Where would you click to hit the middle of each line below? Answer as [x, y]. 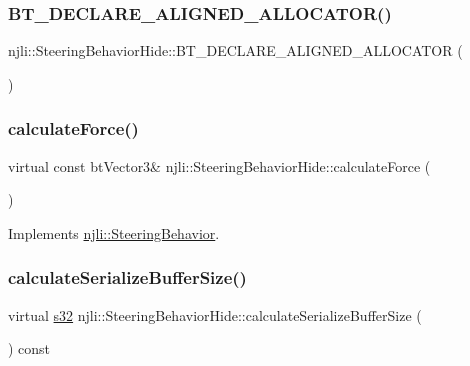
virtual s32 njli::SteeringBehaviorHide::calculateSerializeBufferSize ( [215, 314]
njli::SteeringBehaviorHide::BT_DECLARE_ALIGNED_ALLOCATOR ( [235, 50]
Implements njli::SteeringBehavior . [114, 232]
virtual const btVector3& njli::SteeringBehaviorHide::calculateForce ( [219, 165]
